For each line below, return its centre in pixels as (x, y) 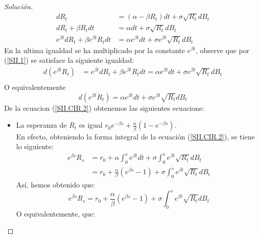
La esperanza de (41, 125)
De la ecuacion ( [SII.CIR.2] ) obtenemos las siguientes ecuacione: (104, 108)
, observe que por (223, 50)
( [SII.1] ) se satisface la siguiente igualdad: (69, 60)
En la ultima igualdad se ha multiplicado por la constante (95, 50)
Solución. (19, 6)
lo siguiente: (35, 146)
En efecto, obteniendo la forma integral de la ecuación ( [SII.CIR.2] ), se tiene (135, 136)
